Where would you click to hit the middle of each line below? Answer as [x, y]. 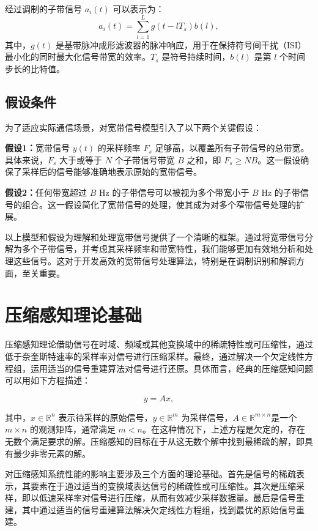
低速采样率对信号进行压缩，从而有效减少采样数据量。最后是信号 [167, 498]
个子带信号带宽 [145, 159]
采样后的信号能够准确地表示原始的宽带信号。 [112, 172]
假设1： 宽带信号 [38, 148]
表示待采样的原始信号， [105, 417]
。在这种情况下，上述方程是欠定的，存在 [224, 429]
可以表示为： [139, 9]
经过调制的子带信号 [43, 9]
